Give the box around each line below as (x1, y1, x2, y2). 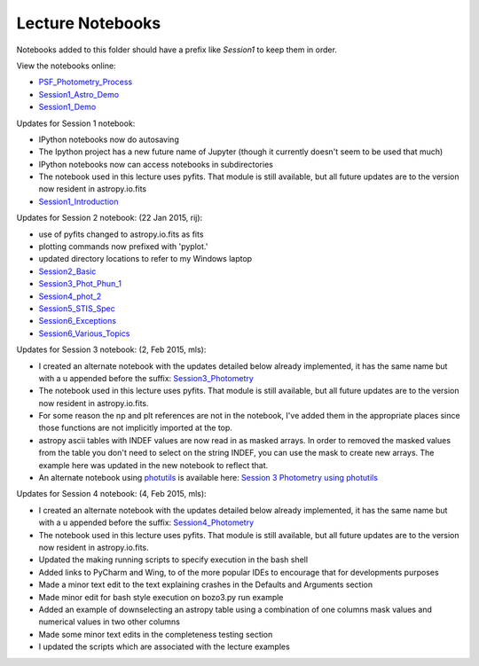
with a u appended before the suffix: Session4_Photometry (38, 517, 255, 528)
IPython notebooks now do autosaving (38, 134, 179, 145)
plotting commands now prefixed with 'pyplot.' (38, 241, 208, 252)
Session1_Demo (38, 102, 97, 113)
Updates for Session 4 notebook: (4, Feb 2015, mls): (16, 489, 208, 499)
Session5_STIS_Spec (38, 302, 115, 314)
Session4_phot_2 (38, 291, 102, 302)
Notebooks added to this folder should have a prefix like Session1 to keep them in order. (16, 44, 337, 55)
